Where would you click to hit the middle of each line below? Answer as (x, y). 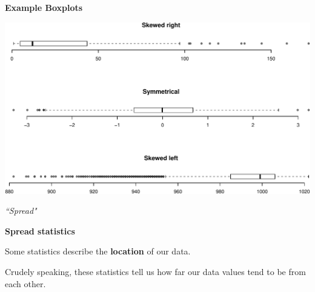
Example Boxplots (44, 7)
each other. (25, 283)
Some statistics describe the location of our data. (98, 251)
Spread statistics (40, 231)
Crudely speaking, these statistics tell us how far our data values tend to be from (155, 271)
